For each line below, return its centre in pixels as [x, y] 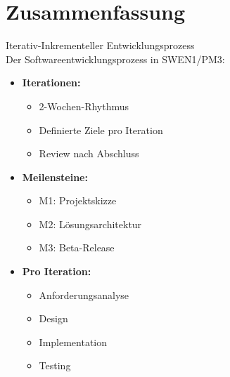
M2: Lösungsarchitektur [90, 224]
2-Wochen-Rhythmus [84, 106]
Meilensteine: [55, 177]
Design [53, 318]
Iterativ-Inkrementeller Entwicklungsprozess [100, 45]
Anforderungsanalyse [84, 295]
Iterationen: [51, 82]
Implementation [73, 342]
